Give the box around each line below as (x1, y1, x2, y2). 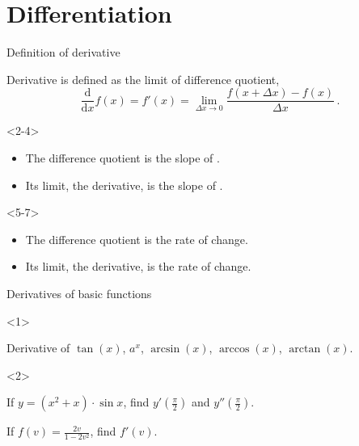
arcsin (150, 343, 180, 356)
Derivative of (6, 339, 70, 356)
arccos (219, 343, 250, 356)
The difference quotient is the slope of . (25, 149, 220, 166)
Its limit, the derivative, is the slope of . (25, 176, 223, 193)
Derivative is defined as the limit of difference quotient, (6, 70, 280, 87)
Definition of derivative (6, 44, 120, 61)
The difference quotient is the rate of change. (25, 230, 248, 247)
